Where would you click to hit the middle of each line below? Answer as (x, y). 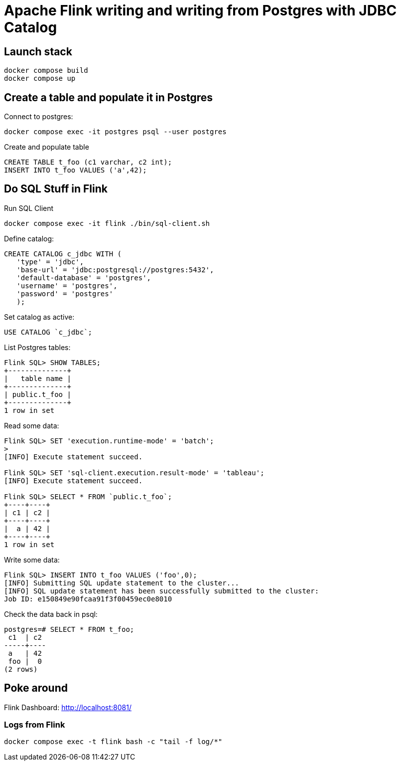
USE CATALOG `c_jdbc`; (48, 332)
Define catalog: (29, 238)
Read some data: (32, 425)
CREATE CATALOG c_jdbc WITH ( (63, 254)
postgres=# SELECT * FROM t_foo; (69, 629)
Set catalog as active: (39, 317)
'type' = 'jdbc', (50, 262)
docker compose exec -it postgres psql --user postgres (115, 132)
